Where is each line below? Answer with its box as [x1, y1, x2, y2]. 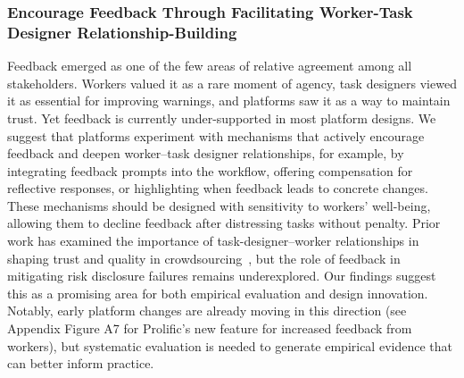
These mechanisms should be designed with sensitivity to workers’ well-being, [7, 196, 431, 214]
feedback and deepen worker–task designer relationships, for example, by [7, 144, 404, 163]
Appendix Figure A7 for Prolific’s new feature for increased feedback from [7, 319, 412, 338]
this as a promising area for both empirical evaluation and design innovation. [7, 283, 428, 302]
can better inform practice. [7, 354, 154, 373]
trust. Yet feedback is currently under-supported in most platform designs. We [7, 108, 436, 127]
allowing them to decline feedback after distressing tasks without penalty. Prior [7, 214, 441, 232]
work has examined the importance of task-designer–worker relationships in [7, 231, 419, 250]
